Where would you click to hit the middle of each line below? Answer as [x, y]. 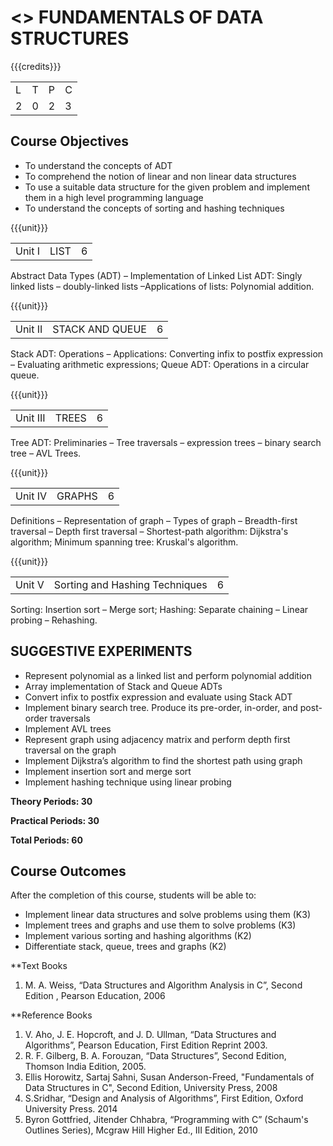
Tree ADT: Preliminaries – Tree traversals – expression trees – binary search [166, 442]
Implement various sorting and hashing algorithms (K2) [138, 936]
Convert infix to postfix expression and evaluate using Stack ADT [158, 697]
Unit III [30, 418]
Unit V [30, 584]
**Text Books [39, 966]
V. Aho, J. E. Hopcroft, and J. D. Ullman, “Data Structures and [150, 1035]
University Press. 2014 [71, 1109]
